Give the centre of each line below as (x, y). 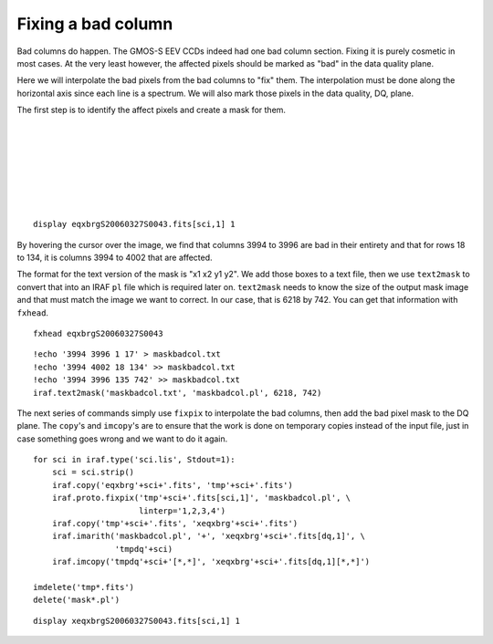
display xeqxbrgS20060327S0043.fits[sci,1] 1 (137, 621)
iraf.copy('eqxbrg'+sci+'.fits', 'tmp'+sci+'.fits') (173, 485)
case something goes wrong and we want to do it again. (122, 439)
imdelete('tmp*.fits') (84, 587)
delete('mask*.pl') (77, 600)
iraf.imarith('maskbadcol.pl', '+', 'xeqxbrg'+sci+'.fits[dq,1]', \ (208, 536)
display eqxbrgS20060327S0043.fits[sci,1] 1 (135, 224)
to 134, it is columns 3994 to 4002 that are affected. (115, 258)
